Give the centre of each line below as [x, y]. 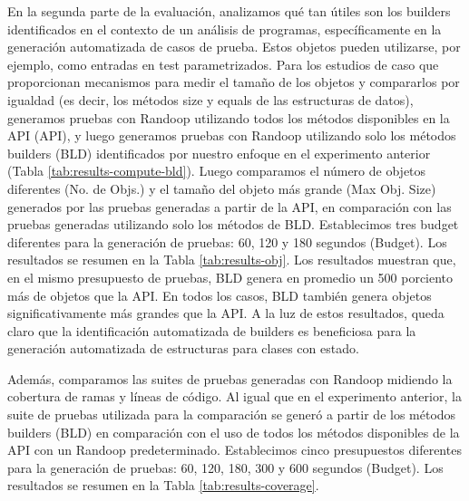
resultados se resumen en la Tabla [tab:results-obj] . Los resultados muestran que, [232, 260]
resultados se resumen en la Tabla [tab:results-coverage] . [163, 485]
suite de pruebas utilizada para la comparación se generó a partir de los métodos [232, 414]
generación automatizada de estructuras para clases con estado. [183, 348]
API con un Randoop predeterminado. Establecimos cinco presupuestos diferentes [234, 450]
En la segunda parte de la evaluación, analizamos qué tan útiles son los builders [229, 11]
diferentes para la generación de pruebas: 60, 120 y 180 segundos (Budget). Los [227, 241]
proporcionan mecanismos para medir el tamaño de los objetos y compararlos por [234, 82]
